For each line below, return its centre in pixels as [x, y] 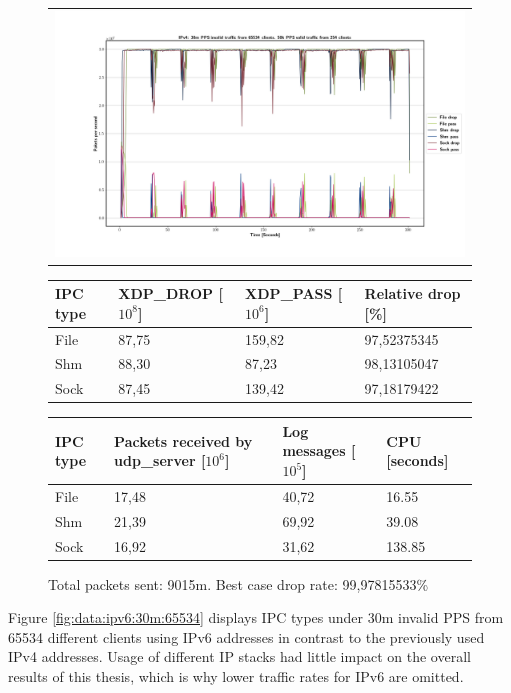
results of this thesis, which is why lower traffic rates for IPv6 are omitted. [236, 676]
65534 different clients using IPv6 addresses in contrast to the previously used [246, 636]
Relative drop [412, 293]
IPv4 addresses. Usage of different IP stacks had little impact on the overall [239, 656]
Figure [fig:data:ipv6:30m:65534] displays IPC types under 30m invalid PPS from [256, 617]
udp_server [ [160, 460]
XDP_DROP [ [170, 293]
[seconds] [417, 460]
